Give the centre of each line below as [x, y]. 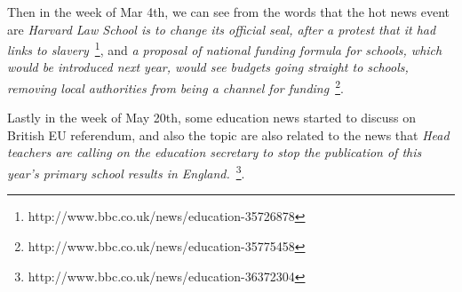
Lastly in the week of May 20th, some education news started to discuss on [211, 118]
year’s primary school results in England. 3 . [126, 172]
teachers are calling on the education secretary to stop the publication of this [215, 152]
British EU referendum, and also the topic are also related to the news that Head [228, 134]
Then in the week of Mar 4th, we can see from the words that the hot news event [229, 12]
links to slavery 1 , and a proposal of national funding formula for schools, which [225, 48]
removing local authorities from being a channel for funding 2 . [175, 87]
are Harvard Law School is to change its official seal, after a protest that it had [222, 29]
